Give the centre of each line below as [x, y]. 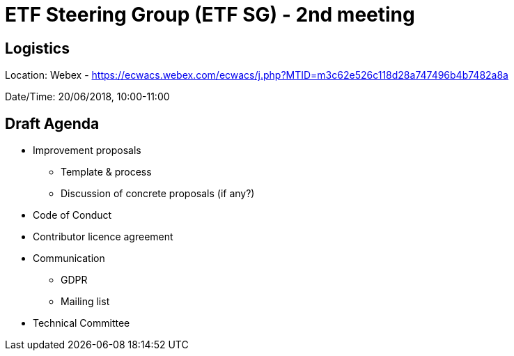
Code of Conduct [72, 215]
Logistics [37, 48]
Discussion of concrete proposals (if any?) [158, 194]
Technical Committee [81, 323]
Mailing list [85, 302]
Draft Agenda [52, 123]
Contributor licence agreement [103, 237]
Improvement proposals [87, 150]
